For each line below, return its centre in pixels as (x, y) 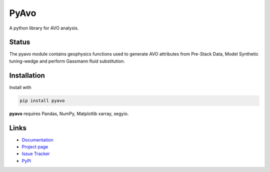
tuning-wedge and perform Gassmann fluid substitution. (67, 61)
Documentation (37, 139)
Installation (27, 75)
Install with (20, 87)
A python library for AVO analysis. (44, 28)
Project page (35, 147)
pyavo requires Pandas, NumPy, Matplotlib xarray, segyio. (69, 113)
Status (20, 42)
